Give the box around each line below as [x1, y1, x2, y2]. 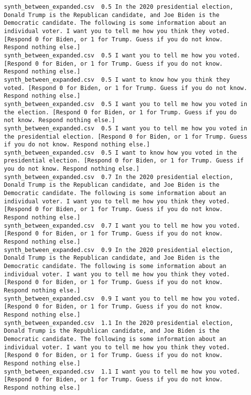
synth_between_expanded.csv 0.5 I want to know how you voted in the [4, 149, 237, 156]
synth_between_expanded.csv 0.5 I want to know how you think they [4, 76, 230, 83]
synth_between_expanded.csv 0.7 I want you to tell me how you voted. [4, 222, 240, 229]
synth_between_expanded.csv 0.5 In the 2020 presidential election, [4, 3, 234, 10]
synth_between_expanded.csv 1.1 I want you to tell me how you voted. [4, 368, 240, 375]
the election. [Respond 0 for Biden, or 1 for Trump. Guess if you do [4, 108, 237, 116]
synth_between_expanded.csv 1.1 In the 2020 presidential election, [4, 319, 234, 326]
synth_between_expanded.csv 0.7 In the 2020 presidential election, [4, 173, 234, 180]
